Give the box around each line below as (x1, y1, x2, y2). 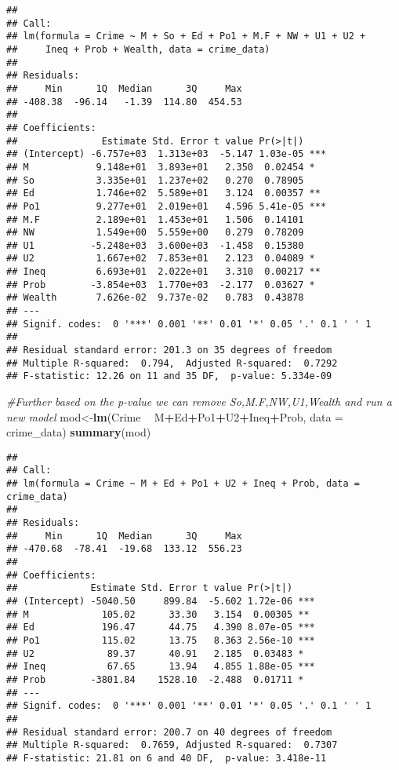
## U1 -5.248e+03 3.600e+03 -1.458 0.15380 (6, 239, 304, 251)
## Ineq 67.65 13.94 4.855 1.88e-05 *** (6, 661, 315, 673)
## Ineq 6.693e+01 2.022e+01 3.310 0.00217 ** (6, 266, 321, 278)
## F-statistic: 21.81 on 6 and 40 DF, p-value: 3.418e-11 (6, 752, 327, 764)
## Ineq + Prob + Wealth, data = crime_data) (6, 43, 270, 55)
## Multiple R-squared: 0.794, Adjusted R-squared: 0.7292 (6, 357, 338, 369)
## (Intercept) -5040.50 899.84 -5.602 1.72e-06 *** (6, 596, 315, 608)
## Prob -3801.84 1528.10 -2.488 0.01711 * (6, 673, 304, 685)
